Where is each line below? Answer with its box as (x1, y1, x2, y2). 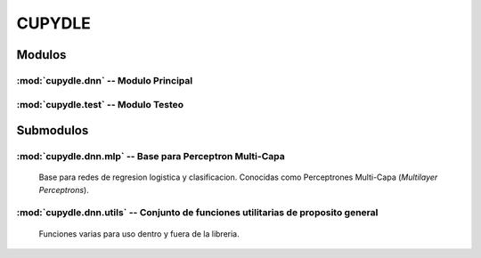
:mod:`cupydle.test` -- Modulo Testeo (16, 98, 184, 110)
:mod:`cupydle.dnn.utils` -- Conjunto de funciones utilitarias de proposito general (16, 206, 379, 219)
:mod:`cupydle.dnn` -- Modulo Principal (16, 74, 193, 86)
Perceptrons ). (38, 184, 89, 195)
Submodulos (16, 123, 89, 138)
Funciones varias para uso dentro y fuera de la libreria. (38, 228, 240, 239)
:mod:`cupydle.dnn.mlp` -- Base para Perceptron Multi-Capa (16, 150, 285, 163)
